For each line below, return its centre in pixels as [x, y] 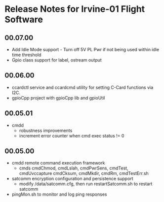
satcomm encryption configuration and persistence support [73, 179]
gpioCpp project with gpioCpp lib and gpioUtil [58, 98]
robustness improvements [46, 130]
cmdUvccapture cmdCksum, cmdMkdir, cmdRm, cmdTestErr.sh [84, 173]
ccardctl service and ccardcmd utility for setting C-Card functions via [82, 87]
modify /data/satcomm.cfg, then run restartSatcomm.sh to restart [86, 184]
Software [24, 19]
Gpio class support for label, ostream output [57, 60]
